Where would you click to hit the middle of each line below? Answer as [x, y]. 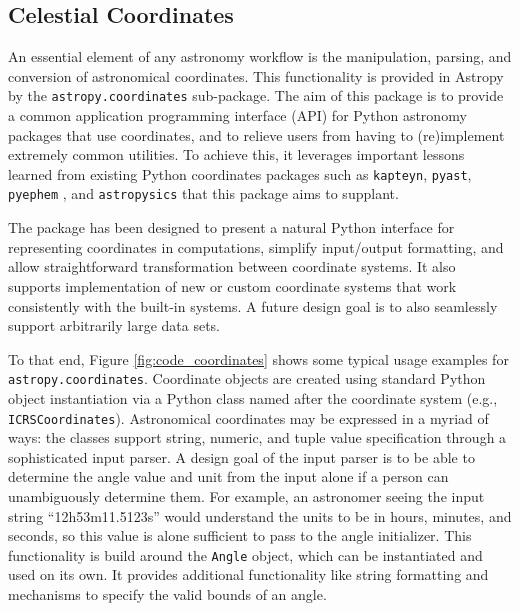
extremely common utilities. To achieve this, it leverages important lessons [236, 154]
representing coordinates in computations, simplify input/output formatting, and [256, 246]
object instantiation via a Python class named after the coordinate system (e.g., [253, 397]
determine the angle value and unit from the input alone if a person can [228, 476]
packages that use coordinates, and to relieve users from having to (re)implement [256, 134]
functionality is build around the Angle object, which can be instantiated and [245, 554]
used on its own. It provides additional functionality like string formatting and [248, 574]
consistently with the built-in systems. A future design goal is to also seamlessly [253, 305]
